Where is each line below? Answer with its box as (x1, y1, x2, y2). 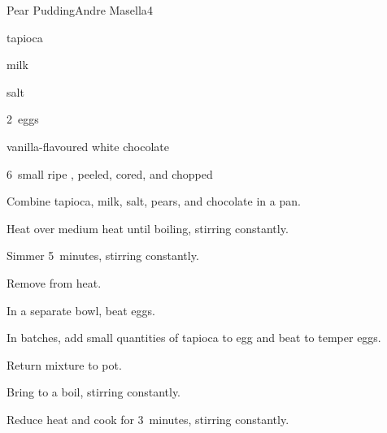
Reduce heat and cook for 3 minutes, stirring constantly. (7, 410, 289, 427)
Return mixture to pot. (7, 356, 122, 373)
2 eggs (7, 110, 39, 128)
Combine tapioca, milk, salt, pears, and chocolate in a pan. (7, 193, 301, 210)
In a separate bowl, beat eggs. (7, 301, 155, 318)
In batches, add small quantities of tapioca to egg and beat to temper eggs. (7, 329, 381, 346)
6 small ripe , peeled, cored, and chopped (7, 165, 213, 182)
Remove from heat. (7, 274, 102, 291)
